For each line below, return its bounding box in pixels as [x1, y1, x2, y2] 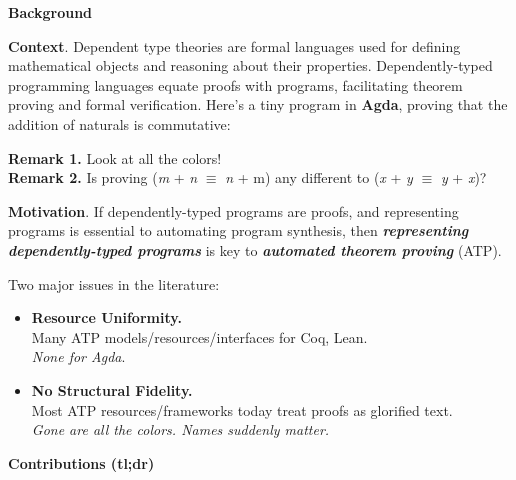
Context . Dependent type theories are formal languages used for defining [8, 35, 461, 56]
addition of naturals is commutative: [8, 113, 231, 134]
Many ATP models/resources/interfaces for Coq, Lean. [31, 326, 368, 347]
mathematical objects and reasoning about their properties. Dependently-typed [8, 55, 493, 76]
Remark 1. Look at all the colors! [8, 147, 222, 168]
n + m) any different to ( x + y [225, 167, 413, 188]
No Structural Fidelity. [31, 379, 193, 400]
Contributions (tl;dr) [8, 452, 155, 473]
